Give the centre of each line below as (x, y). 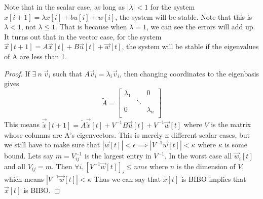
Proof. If (17, 73)
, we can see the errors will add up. (201, 27)
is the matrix (231, 124)
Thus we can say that (127, 178)
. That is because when (91, 27)
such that (67, 73)
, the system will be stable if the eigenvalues (190, 46)
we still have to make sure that (52, 145)
